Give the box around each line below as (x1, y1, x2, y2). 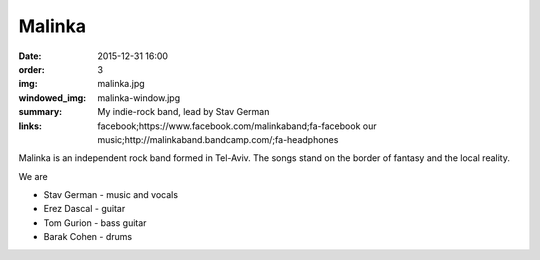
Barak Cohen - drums (43, 231, 133, 243)
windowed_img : (18, 91, 87, 104)
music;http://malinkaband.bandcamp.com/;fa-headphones (97, 133, 339, 145)
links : (18, 120, 42, 132)
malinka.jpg (97, 78, 145, 90)
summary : (18, 106, 63, 118)
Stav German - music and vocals (43, 189, 179, 201)
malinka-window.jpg (97, 91, 181, 104)
